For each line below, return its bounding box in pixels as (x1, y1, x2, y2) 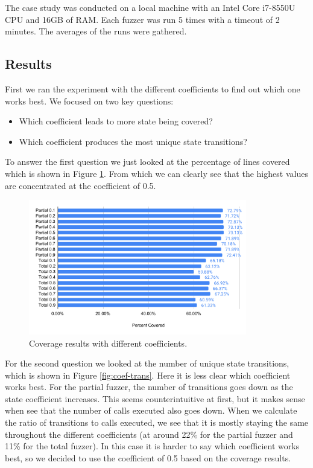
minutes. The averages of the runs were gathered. (5, 25, 187, 37)
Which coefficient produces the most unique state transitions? (19, 135, 247, 147)
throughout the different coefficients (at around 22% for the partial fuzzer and (5, 428, 293, 440)
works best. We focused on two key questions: (5, 94, 174, 107)
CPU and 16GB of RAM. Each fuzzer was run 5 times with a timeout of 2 (5, 13, 280, 25)
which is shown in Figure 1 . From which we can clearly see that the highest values (5, 167, 308, 179)
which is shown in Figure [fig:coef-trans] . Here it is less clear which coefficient (5, 368, 291, 381)
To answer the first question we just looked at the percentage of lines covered (5, 155, 290, 168)
